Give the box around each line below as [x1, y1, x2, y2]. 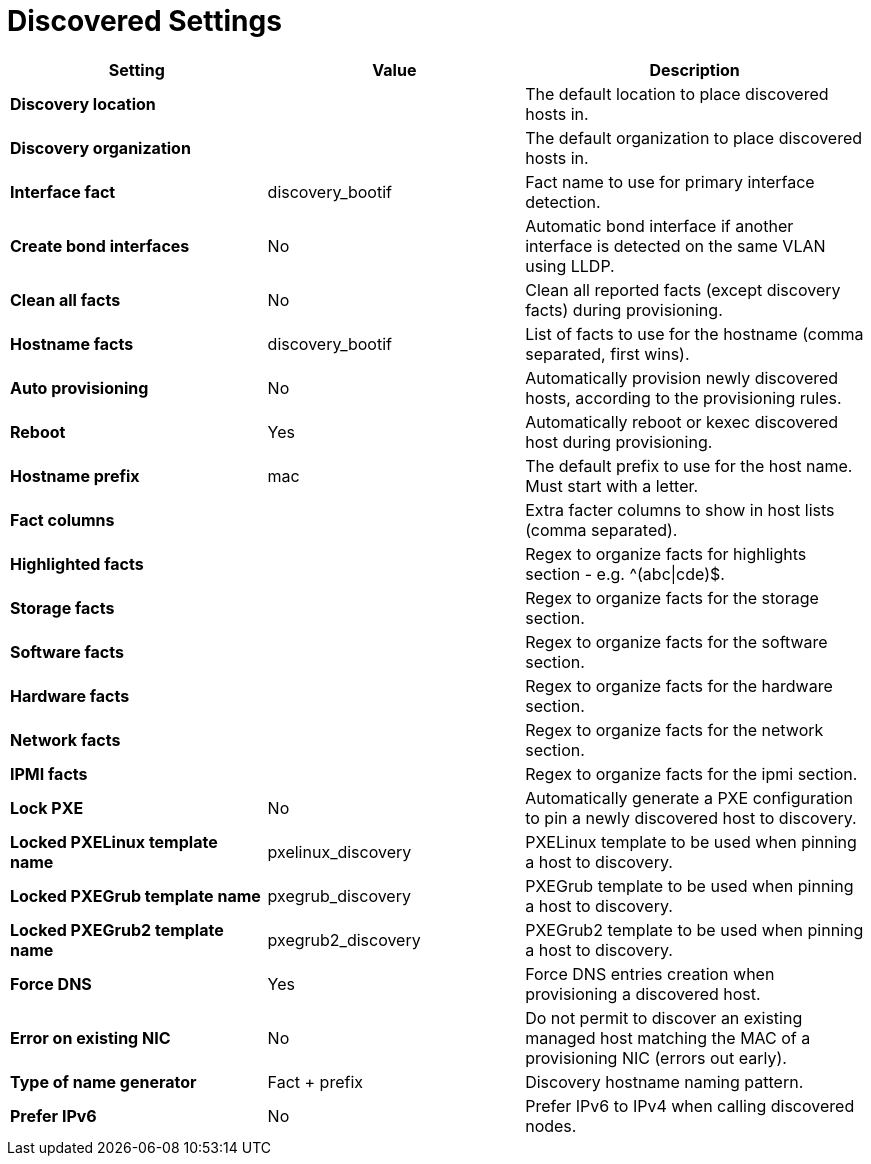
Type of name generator [10, 1071, 197, 1092]
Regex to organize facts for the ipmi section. [525, 763, 858, 784]
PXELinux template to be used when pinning [525, 831, 857, 852]
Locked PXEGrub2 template [10, 919, 224, 940]
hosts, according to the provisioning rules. [525, 387, 842, 408]
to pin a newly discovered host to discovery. [525, 807, 857, 828]
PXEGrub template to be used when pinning [525, 875, 854, 896]
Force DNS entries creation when [525, 963, 775, 984]
